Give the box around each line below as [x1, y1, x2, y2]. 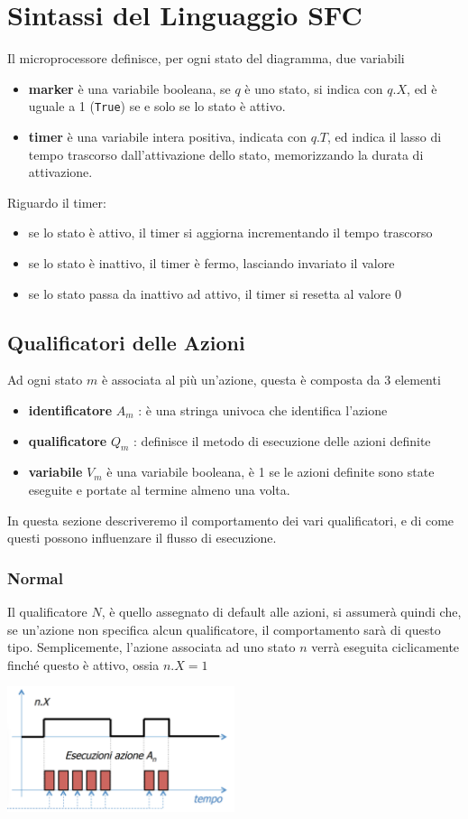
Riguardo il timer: [7, 192, 106, 211]
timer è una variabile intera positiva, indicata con [28, 126, 307, 145]
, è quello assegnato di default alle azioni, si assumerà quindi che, [101, 601, 462, 620]
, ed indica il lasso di [327, 126, 442, 145]
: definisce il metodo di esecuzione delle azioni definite [133, 431, 431, 450]
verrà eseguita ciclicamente [311, 638, 460, 656]
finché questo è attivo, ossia [7, 655, 160, 674]
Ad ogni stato [7, 370, 83, 389]
